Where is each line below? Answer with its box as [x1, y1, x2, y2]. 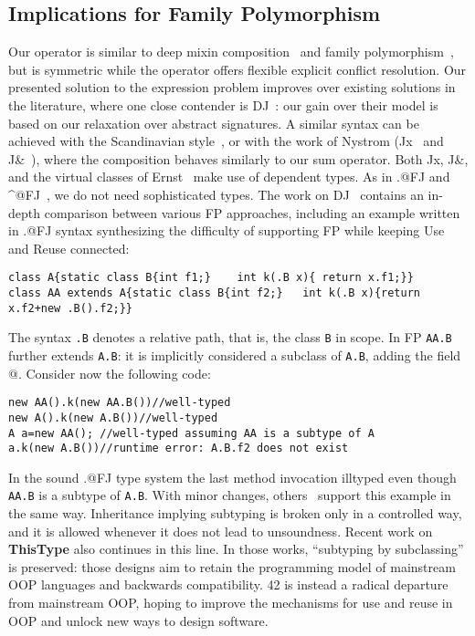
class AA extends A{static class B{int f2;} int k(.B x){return [8, 286, 421, 299]
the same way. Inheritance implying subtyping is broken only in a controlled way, [8, 504, 462, 523]
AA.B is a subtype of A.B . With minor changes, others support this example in [8, 485, 451, 505]
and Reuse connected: [8, 238, 130, 257]
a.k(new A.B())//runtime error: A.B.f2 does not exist [8, 442, 349, 455]
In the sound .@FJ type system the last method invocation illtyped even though [8, 467, 457, 486]
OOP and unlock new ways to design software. [8, 610, 269, 630]
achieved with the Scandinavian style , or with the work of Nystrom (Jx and [8, 131, 444, 151]
